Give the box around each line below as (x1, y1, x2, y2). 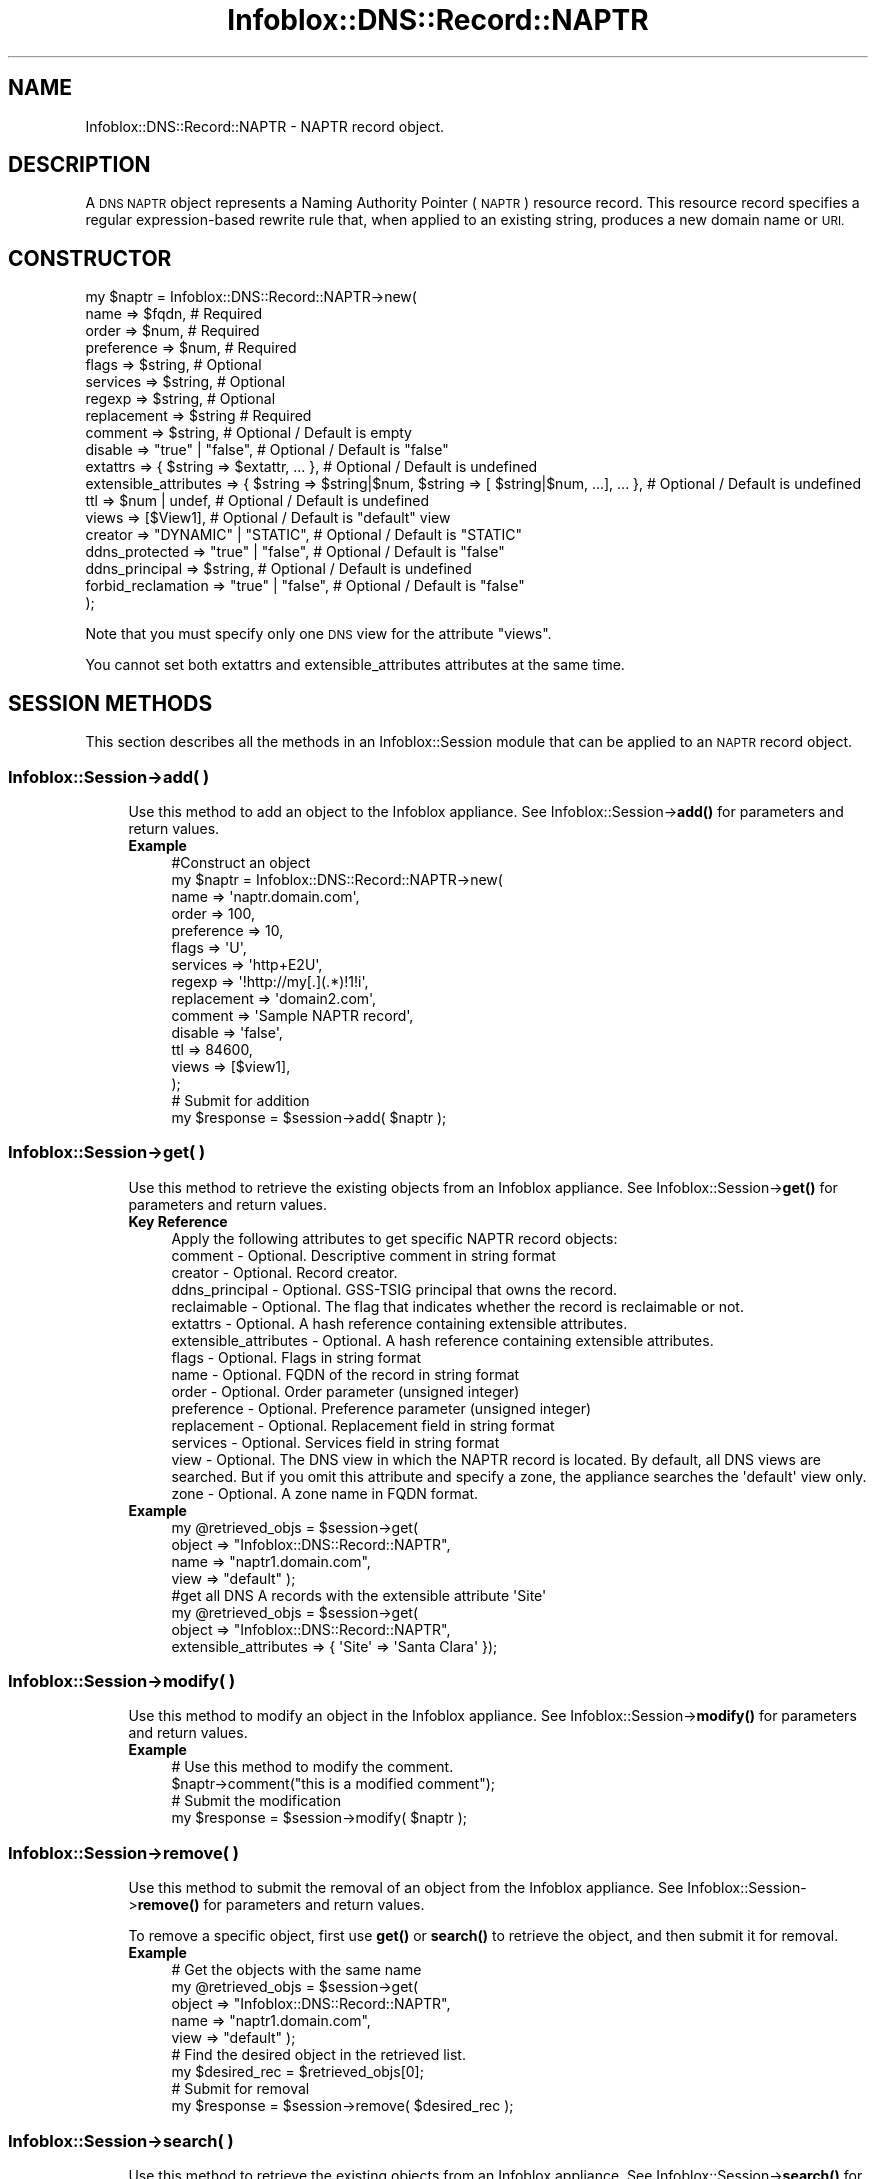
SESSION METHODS (8, 690, 213, 716)
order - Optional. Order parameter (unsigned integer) (171, 1382, 520, 1400)
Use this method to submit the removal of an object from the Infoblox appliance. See (128, 1879, 684, 1897)
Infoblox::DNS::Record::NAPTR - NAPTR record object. (85, 117, 444, 135)
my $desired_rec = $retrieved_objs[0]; (171, 2063, 424, 2081)
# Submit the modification (171, 1792, 341, 1810)
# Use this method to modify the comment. (171, 1758, 454, 1776)
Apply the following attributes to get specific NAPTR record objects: (171, 1229, 618, 1247)
